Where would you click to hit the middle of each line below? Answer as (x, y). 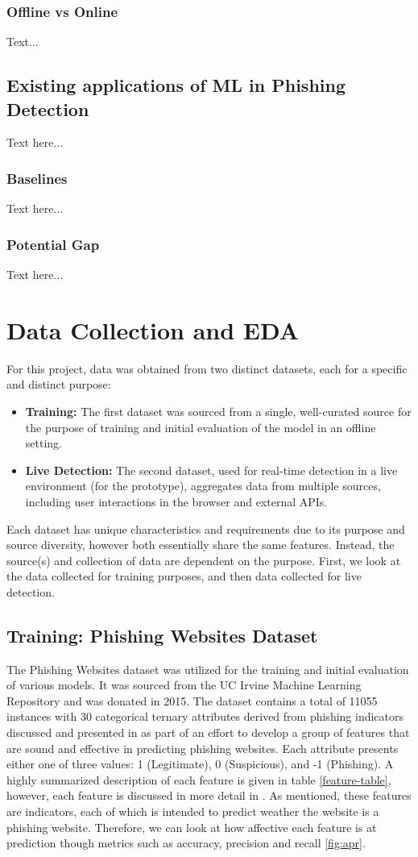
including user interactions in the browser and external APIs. (176, 501)
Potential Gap (53, 244)
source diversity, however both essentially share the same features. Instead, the (201, 545)
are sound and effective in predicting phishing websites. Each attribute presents (203, 748)
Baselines (37, 178)
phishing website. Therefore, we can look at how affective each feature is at (192, 827)
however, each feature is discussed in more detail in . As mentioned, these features (209, 795)
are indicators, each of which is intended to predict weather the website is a (193, 811)
